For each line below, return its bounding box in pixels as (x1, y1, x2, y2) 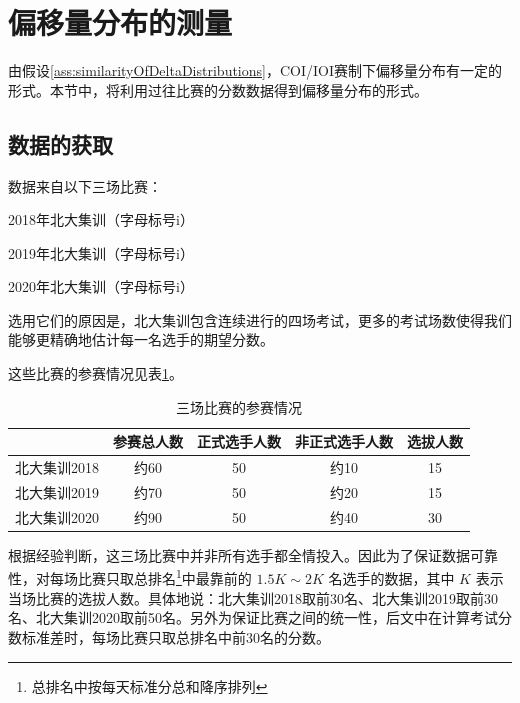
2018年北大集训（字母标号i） (8, 209, 194, 230)
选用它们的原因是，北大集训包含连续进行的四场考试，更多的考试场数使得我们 (8, 309, 512, 330)
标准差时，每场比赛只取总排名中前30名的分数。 (21, 626, 330, 647)
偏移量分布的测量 (8, 2, 233, 43)
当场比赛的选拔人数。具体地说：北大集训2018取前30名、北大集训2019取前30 (8, 587, 498, 608)
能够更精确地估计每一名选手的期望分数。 (8, 329, 274, 350)
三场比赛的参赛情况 (176, 396, 302, 417)
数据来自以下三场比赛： (8, 175, 162, 196)
